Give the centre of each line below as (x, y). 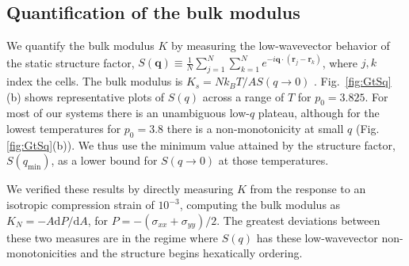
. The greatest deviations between (298, 220)
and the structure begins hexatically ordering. (191, 253)
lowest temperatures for (64, 129)
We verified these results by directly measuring (120, 189)
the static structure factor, (71, 62)
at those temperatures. (273, 160)
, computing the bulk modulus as (260, 205)
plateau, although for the (319, 113)
